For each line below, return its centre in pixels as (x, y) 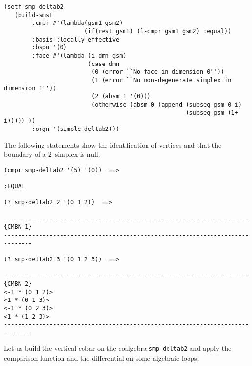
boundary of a (25, 154)
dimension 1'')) (30, 88)
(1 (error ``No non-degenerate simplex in (161, 80)
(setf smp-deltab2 (34, 7)
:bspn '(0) (49, 48)
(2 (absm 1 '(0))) (121, 97)
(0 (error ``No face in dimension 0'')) (158, 72)
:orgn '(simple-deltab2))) (76, 129)
